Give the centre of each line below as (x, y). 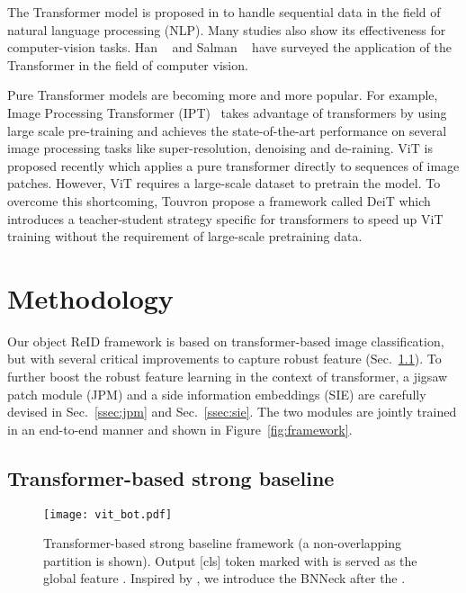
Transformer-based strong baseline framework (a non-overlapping (223, 543)
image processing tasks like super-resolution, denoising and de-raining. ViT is (220, 148)
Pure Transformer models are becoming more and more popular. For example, (223, 95)
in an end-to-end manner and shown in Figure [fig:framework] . (180, 429)
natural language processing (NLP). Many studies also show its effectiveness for (227, 29)
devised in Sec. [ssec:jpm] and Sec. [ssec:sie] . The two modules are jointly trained (232, 412)
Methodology (90, 297)
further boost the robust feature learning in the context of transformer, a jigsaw (228, 377)
